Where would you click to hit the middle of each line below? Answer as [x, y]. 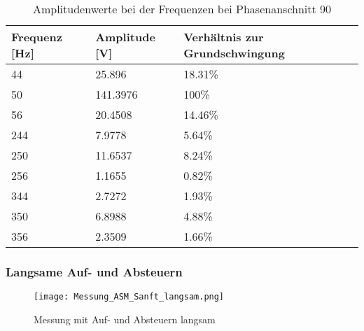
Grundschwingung [234, 53]
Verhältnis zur [224, 37]
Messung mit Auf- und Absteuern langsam [125, 319]
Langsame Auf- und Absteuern [94, 271]
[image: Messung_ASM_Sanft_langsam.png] [129, 297]
